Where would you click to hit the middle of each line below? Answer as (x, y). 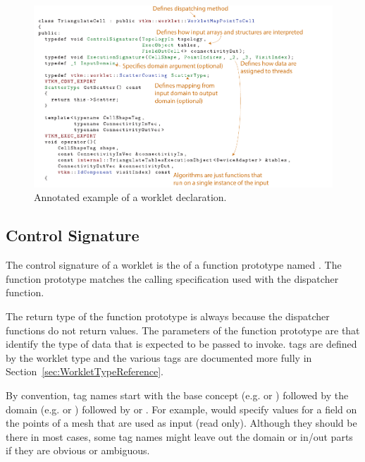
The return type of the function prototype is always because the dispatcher (168, 316)
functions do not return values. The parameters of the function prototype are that (183, 330)
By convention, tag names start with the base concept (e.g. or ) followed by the (177, 395)
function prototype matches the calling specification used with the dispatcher (172, 278)
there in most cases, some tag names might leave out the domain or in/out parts (179, 436)
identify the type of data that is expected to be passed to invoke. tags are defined (181, 344)
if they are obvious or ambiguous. (78, 450)
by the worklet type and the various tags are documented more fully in (159, 357)
